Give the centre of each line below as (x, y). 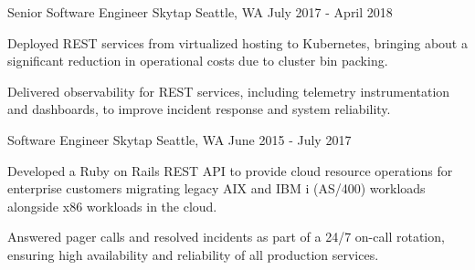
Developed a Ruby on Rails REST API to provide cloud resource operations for (230, 170)
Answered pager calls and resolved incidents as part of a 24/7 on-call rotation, (226, 237)
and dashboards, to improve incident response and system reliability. (199, 109)
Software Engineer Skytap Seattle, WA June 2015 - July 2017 (179, 139)
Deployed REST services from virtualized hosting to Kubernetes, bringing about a (237, 42)
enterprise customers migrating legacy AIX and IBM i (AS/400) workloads (216, 188)
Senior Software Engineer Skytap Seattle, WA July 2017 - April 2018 (200, 12)
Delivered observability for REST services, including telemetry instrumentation (229, 91)
